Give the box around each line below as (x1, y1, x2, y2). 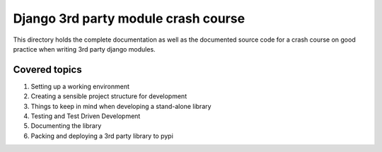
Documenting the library (30, 122, 102, 130)
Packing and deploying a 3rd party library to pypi (30, 131, 173, 140)
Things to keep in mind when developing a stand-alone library (30, 102, 212, 110)
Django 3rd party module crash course (13, 11, 245, 26)
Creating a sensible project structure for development (30, 92, 187, 100)
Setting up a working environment (30, 82, 130, 90)
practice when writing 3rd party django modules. (13, 45, 156, 53)
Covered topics (13, 64, 82, 76)
